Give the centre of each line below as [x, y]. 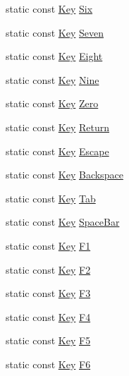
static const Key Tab [51, 198]
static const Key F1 [48, 245]
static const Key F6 [48, 364]
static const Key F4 [48, 316]
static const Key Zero [52, 103]
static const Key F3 [48, 293]
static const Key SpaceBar [63, 222]
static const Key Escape [57, 151]
